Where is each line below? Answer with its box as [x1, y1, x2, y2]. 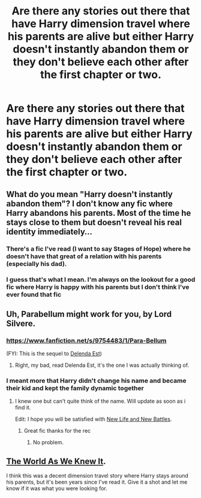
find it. [14, 404, 31, 411]
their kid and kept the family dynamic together [6, 384, 144, 393]
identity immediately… [6, 227, 93, 237]
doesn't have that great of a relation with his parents [6, 252, 162, 260]
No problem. [32, 439, 64, 446]
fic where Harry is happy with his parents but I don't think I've [6, 283, 190, 291]
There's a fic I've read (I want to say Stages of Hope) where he [6, 245, 191, 253]
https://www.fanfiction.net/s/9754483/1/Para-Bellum [6, 336, 167, 345]
